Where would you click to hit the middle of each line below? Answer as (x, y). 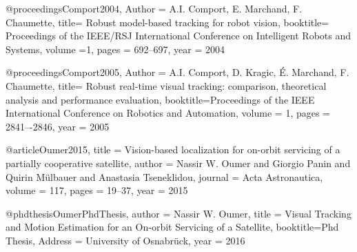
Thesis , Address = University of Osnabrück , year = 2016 (125, 240)
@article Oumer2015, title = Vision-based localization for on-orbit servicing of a (173, 149)
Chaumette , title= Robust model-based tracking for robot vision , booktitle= (167, 22)
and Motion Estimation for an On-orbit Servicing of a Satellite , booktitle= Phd (172, 227)
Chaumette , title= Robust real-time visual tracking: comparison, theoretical (166, 85)
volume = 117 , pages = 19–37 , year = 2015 (97, 190)
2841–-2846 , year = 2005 (58, 126)
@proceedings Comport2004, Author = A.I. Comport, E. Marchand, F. (154, 8)
